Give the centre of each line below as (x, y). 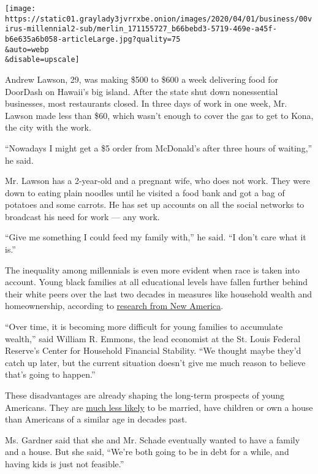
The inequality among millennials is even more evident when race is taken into (152, 269)
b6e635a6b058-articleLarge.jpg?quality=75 (93, 39)
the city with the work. (48, 127)
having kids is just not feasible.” (65, 463)
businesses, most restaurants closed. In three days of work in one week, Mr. (146, 103)
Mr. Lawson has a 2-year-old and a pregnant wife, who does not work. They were (157, 181)
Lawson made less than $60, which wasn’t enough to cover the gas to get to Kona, (159, 115)
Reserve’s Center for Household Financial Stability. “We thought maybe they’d (153, 350)
